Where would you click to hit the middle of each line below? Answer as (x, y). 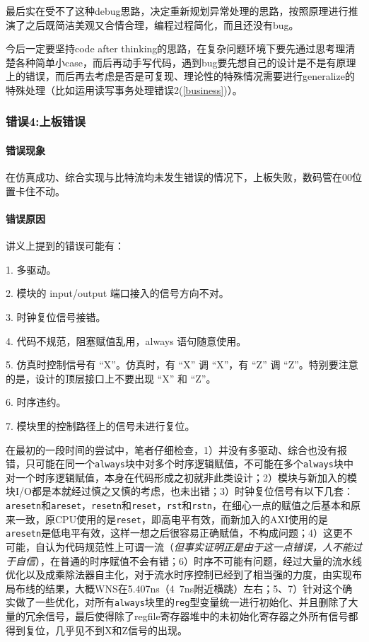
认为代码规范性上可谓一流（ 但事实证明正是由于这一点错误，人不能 (198, 546)
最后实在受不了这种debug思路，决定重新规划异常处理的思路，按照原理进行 (177, 11)
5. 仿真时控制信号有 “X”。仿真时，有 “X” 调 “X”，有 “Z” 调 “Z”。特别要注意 (182, 364)
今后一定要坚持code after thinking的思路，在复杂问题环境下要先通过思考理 (176, 48)
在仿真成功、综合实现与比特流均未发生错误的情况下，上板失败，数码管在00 (179, 177)
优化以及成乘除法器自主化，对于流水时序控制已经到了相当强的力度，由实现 (179, 574)
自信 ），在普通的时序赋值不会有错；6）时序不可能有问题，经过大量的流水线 (188, 560)
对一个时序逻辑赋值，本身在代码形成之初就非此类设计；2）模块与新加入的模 (181, 477)
